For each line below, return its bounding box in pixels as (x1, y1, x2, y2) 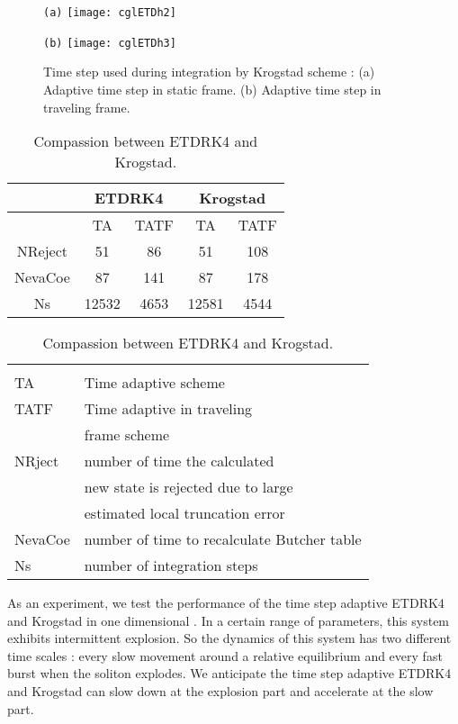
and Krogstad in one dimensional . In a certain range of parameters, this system (7, 611, 450, 629)
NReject (16, 240, 67, 262)
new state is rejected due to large (84, 476, 293, 498)
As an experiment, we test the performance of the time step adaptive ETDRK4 (7, 593, 445, 612)
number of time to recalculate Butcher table (84, 529, 362, 550)
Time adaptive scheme (84, 372, 225, 394)
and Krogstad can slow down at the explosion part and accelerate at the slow (7, 682, 434, 701)
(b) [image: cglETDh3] (43, 36, 176, 50)
